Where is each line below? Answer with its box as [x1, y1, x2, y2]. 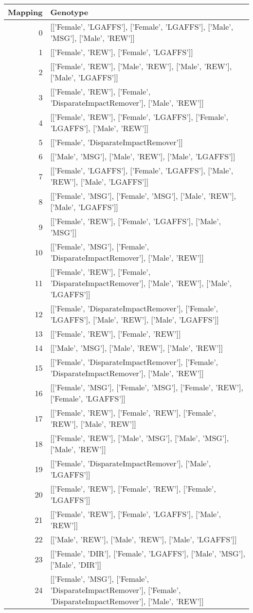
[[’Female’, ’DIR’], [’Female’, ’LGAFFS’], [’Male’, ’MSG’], [50, 548, 245, 559]
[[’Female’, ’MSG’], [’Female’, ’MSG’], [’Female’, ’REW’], [50, 382, 243, 393]
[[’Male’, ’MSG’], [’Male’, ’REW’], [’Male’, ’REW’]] [50, 342, 223, 353]
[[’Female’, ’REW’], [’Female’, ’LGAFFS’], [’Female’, [50, 111, 228, 122]
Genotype [50, 6, 89, 18]
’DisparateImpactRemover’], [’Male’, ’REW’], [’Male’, [50, 277, 232, 288]
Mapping [8, 6, 43, 18]
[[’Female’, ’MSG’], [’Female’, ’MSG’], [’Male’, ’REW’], [50, 190, 236, 201]
